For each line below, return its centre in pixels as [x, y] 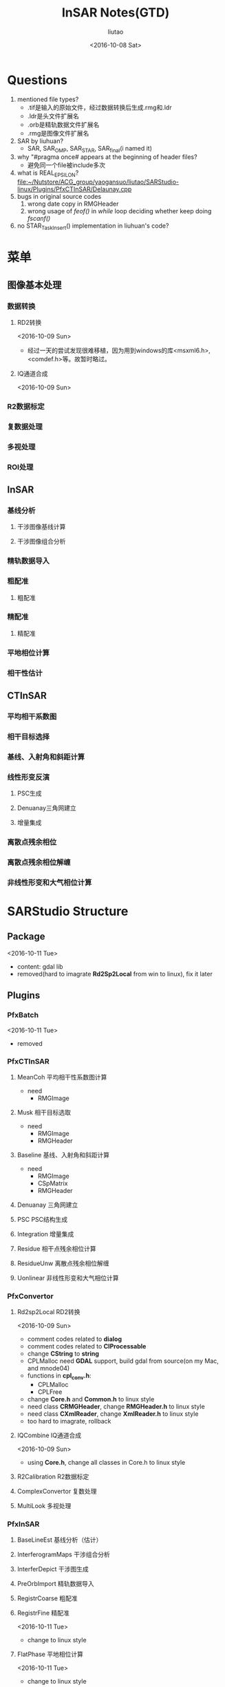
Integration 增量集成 [45, 1234]
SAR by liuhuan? [40, 141]
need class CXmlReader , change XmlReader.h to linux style [113, 1414]
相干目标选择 [29, 736]
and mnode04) [49, 1368]
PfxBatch [23, 1015]
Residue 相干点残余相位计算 [56, 1248]
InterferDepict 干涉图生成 [53, 1569]
